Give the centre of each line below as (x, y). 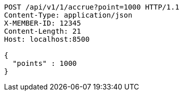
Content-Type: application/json (68, 15)
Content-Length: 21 (43, 31)
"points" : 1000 (45, 63)
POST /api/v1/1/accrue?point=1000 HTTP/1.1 (92, 7)
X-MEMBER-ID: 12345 (43, 23)
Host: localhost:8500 (47, 39)
